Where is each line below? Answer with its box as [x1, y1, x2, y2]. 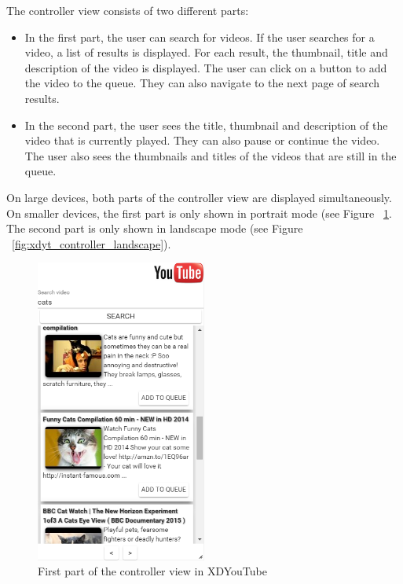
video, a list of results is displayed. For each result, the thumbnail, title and [24, 44, 388, 61]
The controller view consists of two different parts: [6, 2, 249, 18]
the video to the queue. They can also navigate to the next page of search [24, 75, 380, 91]
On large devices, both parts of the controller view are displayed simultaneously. [6, 189, 392, 205]
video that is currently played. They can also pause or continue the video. [24, 132, 380, 149]
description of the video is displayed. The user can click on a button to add [24, 59, 387, 75]
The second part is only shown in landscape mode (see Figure [6, 220, 303, 237]
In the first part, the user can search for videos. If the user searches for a [24, 28, 375, 45]
